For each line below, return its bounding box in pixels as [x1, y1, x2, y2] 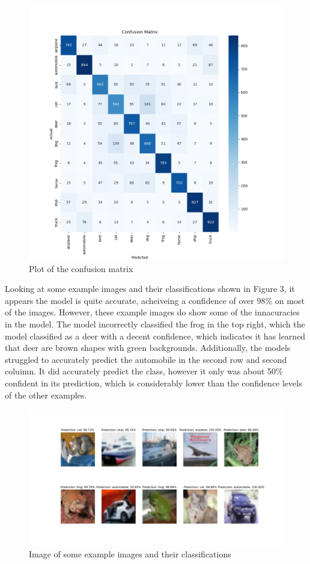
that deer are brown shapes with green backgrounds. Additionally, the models [5, 341, 291, 354]
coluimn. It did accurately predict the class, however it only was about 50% [5, 365, 283, 377]
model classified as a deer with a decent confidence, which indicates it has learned [5, 329, 306, 342]
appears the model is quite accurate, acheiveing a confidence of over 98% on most [5, 294, 305, 306]
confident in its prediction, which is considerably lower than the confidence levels [5, 376, 302, 389]
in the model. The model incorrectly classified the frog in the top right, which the [5, 317, 305, 330]
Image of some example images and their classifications [29, 547, 231, 560]
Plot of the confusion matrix [29, 262, 133, 274]
